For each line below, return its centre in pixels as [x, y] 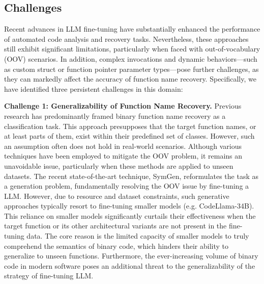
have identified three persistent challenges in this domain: [94, 88]
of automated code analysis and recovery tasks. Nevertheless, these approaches [126, 38]
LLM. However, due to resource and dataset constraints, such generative [117, 196]
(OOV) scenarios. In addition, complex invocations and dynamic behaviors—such [131, 58]
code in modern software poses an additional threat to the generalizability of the [130, 265]
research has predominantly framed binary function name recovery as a [115, 115]
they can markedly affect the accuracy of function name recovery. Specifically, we [130, 79]
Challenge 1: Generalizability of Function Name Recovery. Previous [123, 106]
